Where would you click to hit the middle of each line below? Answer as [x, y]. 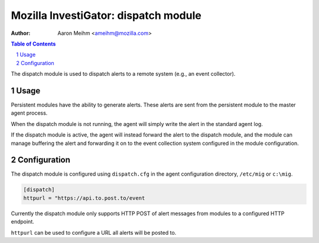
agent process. [29, 113]
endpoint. [23, 222]
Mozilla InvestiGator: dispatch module [106, 15]
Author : [21, 33]
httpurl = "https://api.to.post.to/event [84, 198]
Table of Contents [33, 44]
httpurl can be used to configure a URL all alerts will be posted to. [94, 232]
